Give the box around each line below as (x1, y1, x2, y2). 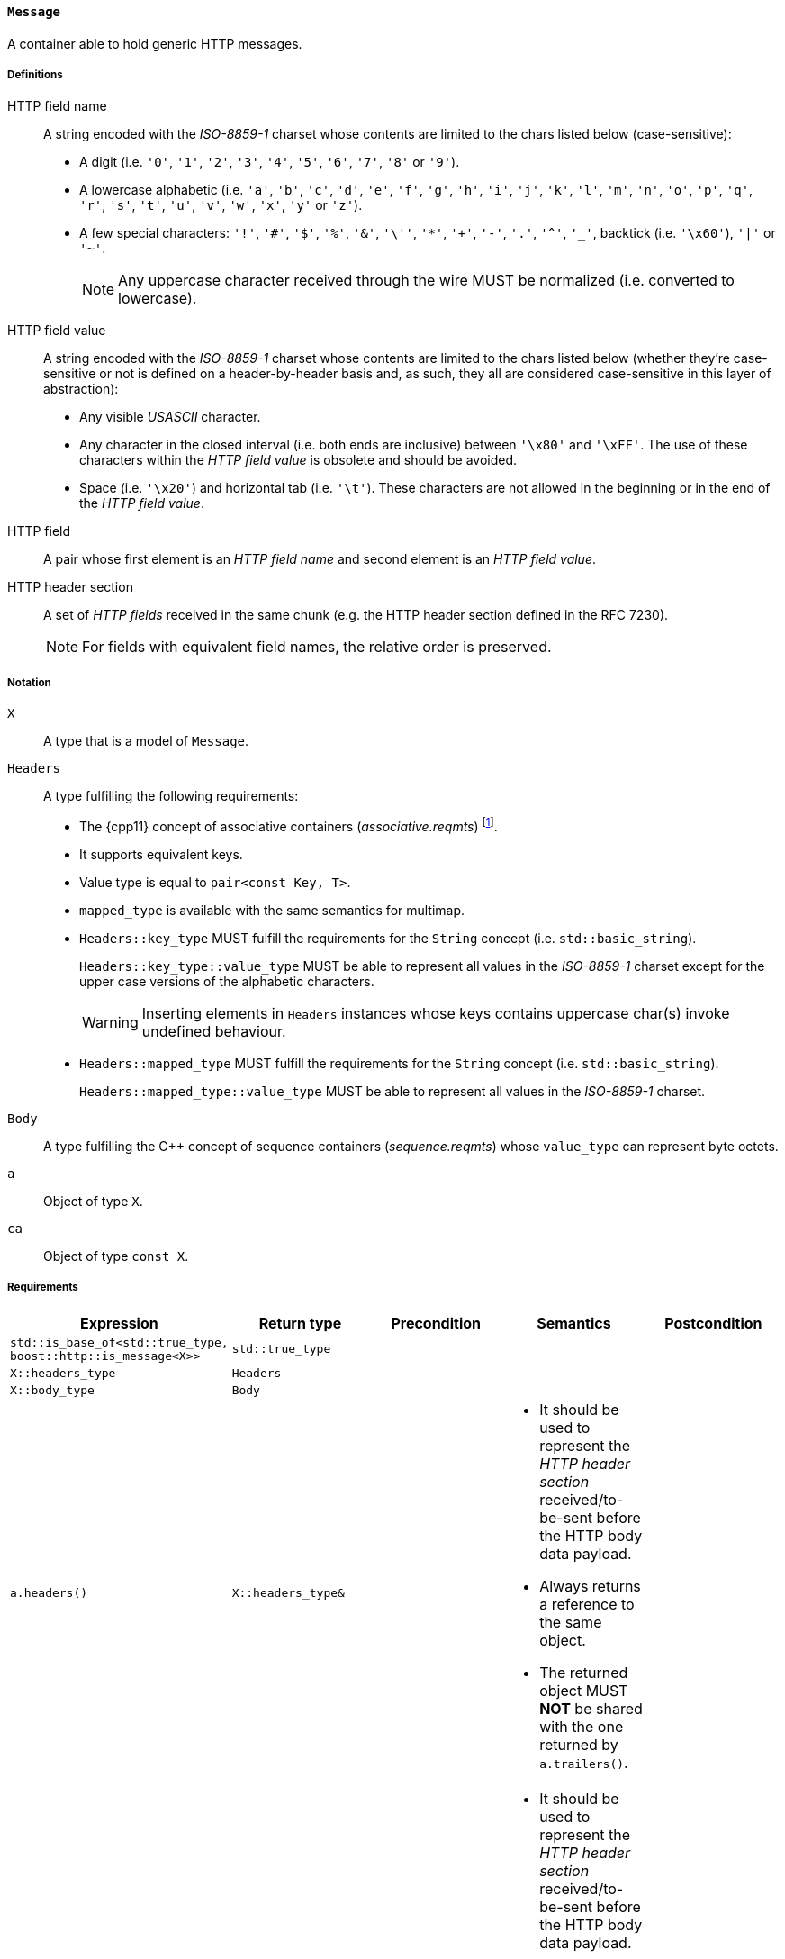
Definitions (7, 68, 63, 81)
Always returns (539, 1576, 641, 1595)
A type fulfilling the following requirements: (43, 788, 299, 804)
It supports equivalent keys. (79, 846, 243, 862)
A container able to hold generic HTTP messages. (7, 35, 302, 51)
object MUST (539, 1681, 628, 1700)
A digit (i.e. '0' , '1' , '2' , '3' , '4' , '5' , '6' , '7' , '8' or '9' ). (79, 154, 460, 170)
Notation (7, 676, 51, 689)
